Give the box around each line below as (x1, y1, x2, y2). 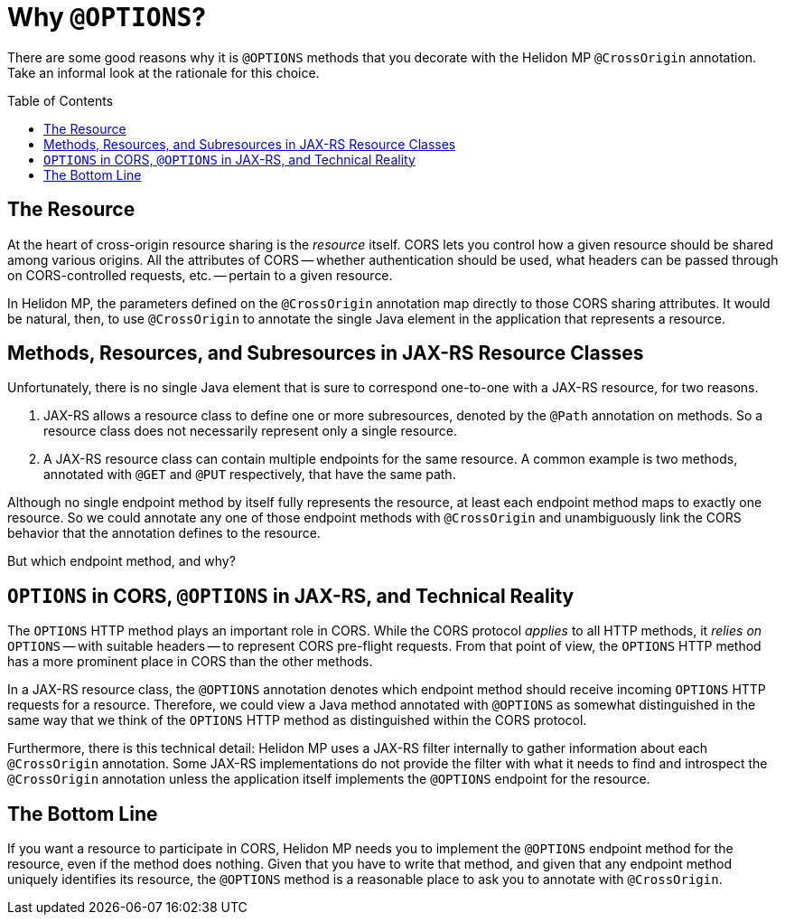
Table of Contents (7, 92, 114, 108)
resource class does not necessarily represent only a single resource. (43, 423, 457, 439)
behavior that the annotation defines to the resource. (7, 525, 321, 541)
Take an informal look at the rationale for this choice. (7, 64, 320, 80)
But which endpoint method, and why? (7, 553, 236, 569)
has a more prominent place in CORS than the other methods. (7, 654, 373, 670)
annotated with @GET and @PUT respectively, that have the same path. (43, 466, 456, 483)
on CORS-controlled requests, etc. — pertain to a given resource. (7, 267, 393, 283)
